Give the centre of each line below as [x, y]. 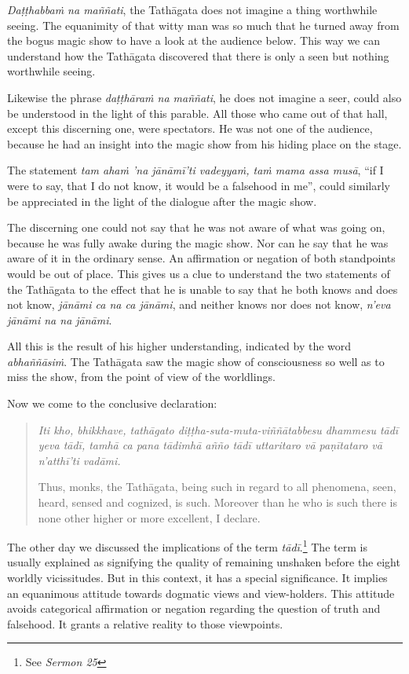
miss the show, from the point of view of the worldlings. [141, 377]
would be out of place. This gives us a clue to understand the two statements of [199, 273]
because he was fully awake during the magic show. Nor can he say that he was [198, 242]
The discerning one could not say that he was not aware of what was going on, [196, 227]
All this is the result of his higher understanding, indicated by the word [179, 346]
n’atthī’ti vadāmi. [79, 460]
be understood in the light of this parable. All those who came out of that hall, [197, 113]
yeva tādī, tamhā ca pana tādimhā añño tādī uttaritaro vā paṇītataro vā [210, 445]
